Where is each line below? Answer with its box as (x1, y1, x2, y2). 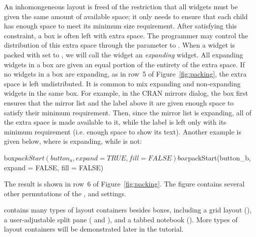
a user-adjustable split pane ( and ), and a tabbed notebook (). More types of (4, 214, 238, 224)
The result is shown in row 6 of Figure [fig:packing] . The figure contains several (4, 179, 245, 189)
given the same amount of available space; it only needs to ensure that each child (4, 11, 248, 21)
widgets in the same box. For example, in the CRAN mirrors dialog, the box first (4, 88, 248, 98)
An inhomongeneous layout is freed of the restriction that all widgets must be (4, 1, 238, 11)
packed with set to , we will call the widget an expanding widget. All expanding (4, 49, 243, 59)
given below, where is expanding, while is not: (4, 136, 142, 146)
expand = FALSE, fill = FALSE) (4, 162, 104, 172)
